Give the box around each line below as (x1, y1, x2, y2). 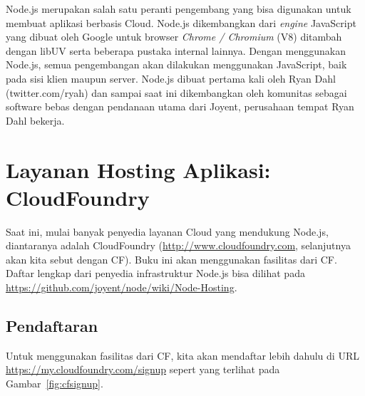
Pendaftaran (6, 315, 98, 337)
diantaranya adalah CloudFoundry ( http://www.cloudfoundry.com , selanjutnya (6, 238, 351, 253)
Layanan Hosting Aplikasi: (6, 155, 271, 184)
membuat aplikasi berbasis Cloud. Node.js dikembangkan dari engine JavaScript (6, 15, 356, 30)
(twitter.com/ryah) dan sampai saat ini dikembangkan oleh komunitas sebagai (6, 85, 347, 100)
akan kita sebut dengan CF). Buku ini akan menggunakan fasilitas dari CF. (6, 251, 337, 266)
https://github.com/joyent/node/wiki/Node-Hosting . (6, 280, 237, 295)
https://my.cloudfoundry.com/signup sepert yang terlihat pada (6, 362, 280, 377)
